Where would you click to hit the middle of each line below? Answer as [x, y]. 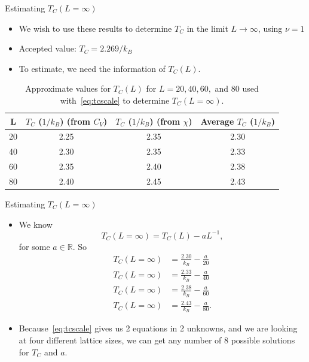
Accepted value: [48, 48]
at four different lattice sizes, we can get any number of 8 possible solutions [157, 340]
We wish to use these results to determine [95, 28]
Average [217, 121]
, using [270, 28]
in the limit [207, 28]
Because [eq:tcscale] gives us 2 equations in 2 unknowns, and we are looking [158, 328]
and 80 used [237, 88]
